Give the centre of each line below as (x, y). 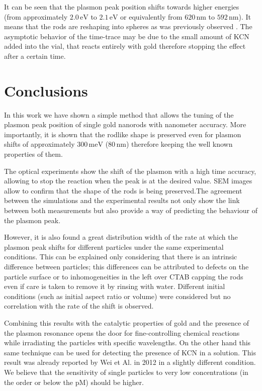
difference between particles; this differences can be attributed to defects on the (126, 266)
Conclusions (46, 90)
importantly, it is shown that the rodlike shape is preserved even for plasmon (123, 134)
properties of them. (33, 154)
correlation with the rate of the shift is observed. (79, 306)
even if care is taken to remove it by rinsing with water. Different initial (115, 286)
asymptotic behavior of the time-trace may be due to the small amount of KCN (127, 36)
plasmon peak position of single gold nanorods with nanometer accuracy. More (125, 124)
